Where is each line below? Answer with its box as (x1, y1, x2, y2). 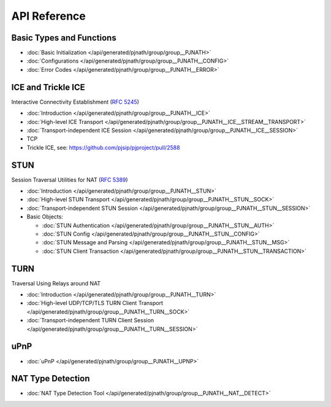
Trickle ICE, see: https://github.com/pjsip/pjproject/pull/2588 (26, 144, 180, 151)
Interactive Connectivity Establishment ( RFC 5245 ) (11, 98, 139, 106)
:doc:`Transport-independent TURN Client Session (26, 317, 154, 324)
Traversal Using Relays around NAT (11, 279, 101, 287)
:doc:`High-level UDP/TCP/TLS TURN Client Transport (26, 300, 164, 307)
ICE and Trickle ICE (11, 82, 85, 92)
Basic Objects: (26, 213, 64, 220)
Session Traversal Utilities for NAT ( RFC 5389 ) (11, 176, 128, 184)
